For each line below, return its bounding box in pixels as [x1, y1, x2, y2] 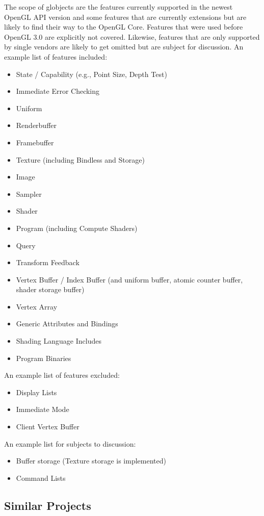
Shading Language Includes [16, 336, 101, 346]
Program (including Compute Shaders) [16, 222, 138, 233]
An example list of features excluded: [4, 370, 120, 380]
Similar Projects [4, 497, 91, 513]
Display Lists [16, 386, 57, 397]
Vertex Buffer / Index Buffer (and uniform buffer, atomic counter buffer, [16, 274, 243, 285]
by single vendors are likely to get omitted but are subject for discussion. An [4, 41, 244, 52]
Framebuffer [16, 137, 54, 147]
